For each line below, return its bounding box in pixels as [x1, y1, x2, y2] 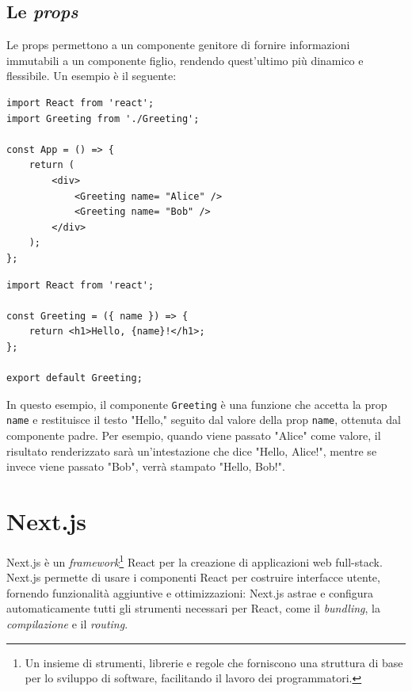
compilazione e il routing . [6, 615, 128, 632]
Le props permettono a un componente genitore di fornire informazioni [6, 36, 350, 53]
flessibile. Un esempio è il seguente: [6, 67, 177, 84]
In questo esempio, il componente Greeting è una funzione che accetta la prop [6, 395, 387, 412]
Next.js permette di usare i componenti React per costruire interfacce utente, [6, 569, 380, 586]
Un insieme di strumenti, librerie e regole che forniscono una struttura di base [25, 654, 403, 670]
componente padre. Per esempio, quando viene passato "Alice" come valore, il [6, 426, 381, 443]
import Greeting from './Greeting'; [6, 113, 200, 124]
